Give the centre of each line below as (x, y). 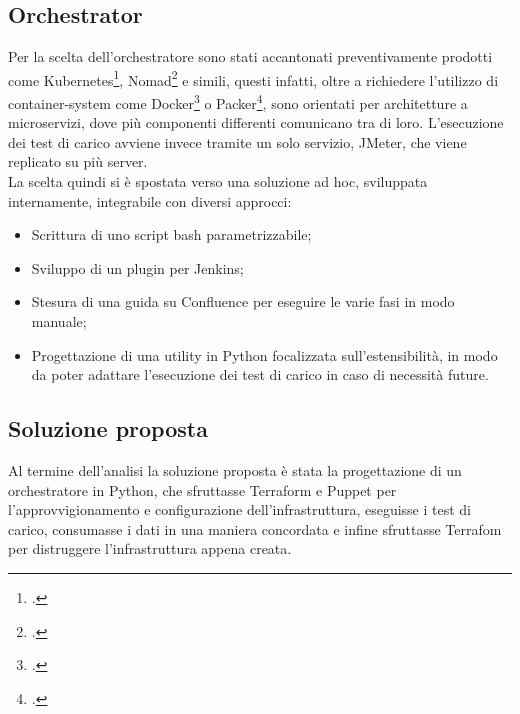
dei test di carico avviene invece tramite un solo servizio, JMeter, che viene (237, 141)
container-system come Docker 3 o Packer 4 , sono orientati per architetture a (238, 101)
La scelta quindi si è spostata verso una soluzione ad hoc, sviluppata (218, 181)
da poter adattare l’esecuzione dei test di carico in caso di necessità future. (260, 374)
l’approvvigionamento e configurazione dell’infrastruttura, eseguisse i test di (240, 509)
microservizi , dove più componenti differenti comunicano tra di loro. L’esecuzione (256, 122)
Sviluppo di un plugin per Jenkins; (137, 267)
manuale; (59, 321)
